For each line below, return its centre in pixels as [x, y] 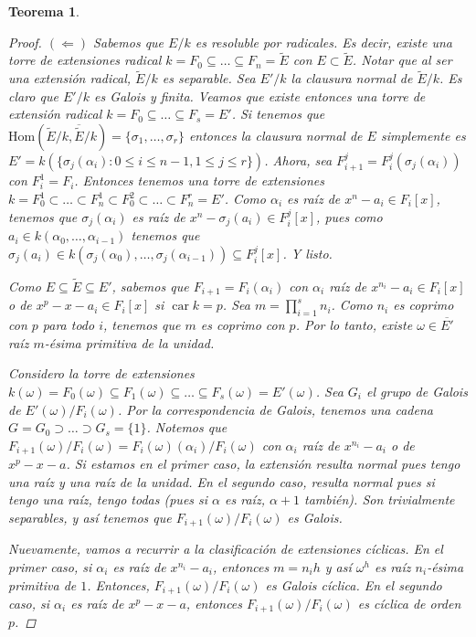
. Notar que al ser [402, 60]
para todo [69, 325]
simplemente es [423, 135]
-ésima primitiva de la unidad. [129, 342]
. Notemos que [187, 427]
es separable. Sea [209, 78]
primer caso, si [50, 566]
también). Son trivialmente [380, 499]
